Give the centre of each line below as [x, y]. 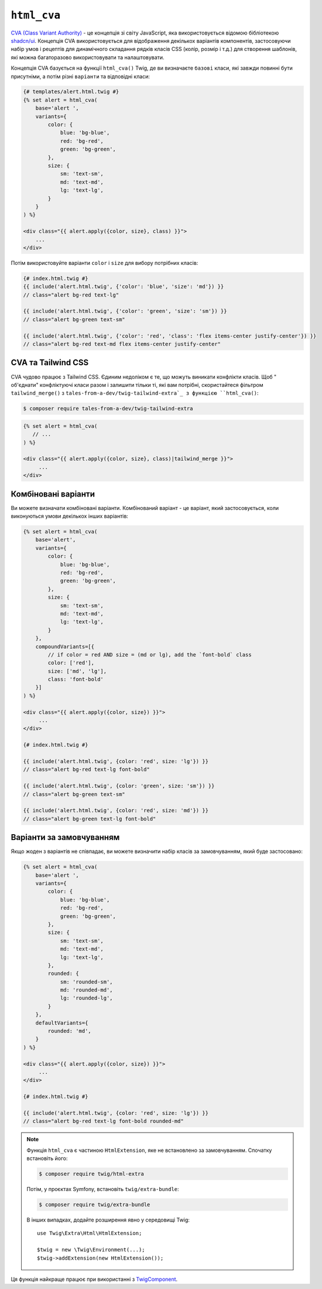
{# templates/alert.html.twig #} [71, 92]
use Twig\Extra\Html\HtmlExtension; [90, 1233]
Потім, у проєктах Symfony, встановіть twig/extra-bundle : [103, 1189]
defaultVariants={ [62, 1023]
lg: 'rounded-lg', [87, 998]
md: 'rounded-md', [87, 990]
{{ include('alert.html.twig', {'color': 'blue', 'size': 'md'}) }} [124, 287]
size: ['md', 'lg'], [77, 671]
